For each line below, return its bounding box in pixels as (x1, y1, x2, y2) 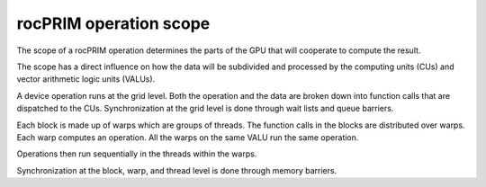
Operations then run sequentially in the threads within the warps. (16, 148, 257, 159)
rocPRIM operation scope (16, 13, 211, 33)
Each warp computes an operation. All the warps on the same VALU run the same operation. (16, 131, 359, 143)
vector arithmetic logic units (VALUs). (16, 74, 156, 85)
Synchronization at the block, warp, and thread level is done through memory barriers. (16, 165, 337, 175)
